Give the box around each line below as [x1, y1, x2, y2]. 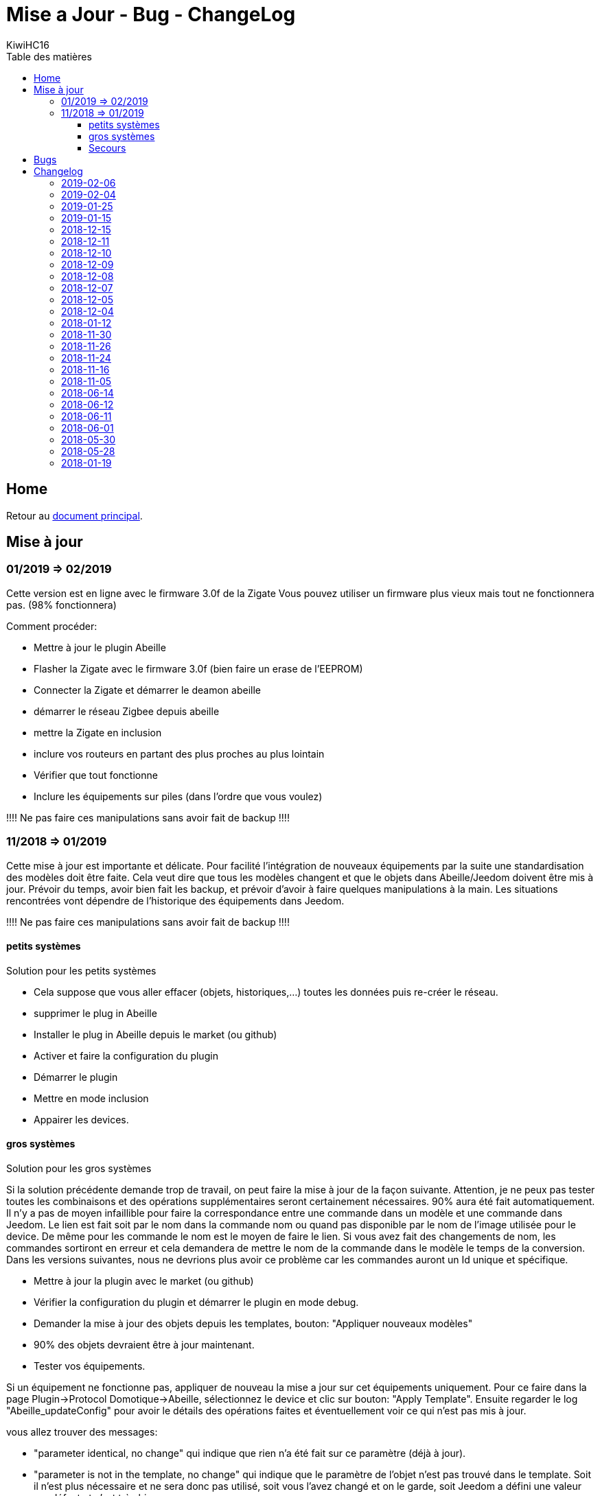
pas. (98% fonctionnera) [6, 598, 117, 611]
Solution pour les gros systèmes [6, 1162, 152, 1174]
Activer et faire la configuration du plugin [34, 1049, 218, 1062]
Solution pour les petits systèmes [6, 964, 157, 977]
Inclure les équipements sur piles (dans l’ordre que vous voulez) [34, 790, 323, 802]
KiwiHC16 [6, 38, 49, 51]
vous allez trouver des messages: [6, 1426, 158, 1438]
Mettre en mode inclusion [34, 1092, 149, 1104]
